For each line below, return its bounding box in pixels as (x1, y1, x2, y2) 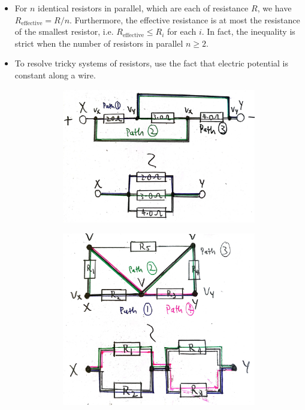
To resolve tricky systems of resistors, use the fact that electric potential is (14, 57, 288, 69)
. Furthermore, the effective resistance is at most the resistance (70, 13, 300, 26)
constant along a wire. (14, 68, 96, 81)
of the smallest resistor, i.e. (14, 25, 114, 38)
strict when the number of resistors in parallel (14, 37, 183, 49)
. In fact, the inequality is (201, 25, 295, 38)
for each (167, 25, 197, 38)
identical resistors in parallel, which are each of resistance (38, 2, 249, 14)
